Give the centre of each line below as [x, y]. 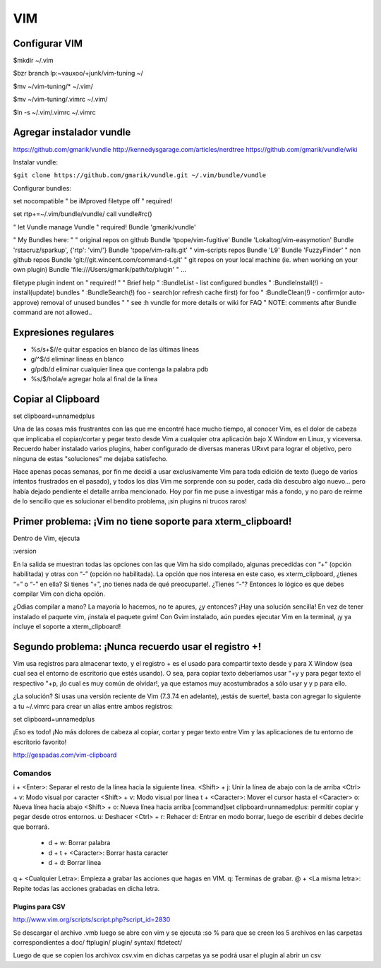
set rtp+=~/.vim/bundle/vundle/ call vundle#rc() [83, 214]
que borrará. [31, 827]
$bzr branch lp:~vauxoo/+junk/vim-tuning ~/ [78, 73]
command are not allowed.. [53, 312]
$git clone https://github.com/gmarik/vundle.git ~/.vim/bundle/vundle [140, 175]
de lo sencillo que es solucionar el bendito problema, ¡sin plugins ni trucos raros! [130, 501]
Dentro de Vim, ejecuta [47, 538]
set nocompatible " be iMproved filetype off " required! [93, 201]
